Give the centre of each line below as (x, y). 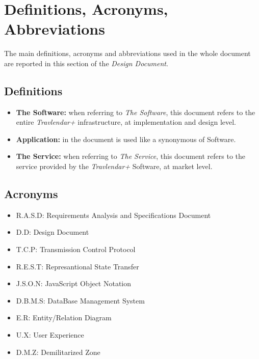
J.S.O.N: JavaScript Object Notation (74, 283)
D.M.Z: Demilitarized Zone (58, 352)
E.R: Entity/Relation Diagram (64, 317)
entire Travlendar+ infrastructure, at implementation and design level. (126, 122)
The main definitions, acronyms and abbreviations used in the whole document (127, 53)
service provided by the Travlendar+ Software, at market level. (114, 166)
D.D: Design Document (53, 232)
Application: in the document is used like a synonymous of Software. (126, 139)
